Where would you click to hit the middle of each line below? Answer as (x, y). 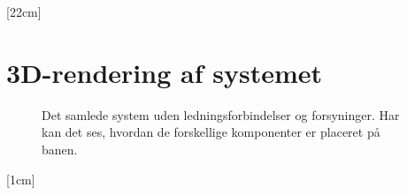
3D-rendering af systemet (165, 72)
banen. (60, 149)
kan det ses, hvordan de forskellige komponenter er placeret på (211, 132)
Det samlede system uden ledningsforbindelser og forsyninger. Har (221, 114)
